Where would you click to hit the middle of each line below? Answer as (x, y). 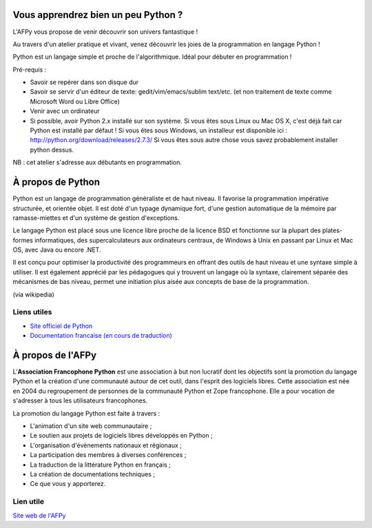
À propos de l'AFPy (54, 355)
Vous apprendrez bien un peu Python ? (98, 15)
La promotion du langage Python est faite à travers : (86, 413)
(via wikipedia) (33, 294)
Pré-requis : (30, 70)
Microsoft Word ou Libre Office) (75, 101)
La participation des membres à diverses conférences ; (108, 455)
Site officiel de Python (61, 326)
